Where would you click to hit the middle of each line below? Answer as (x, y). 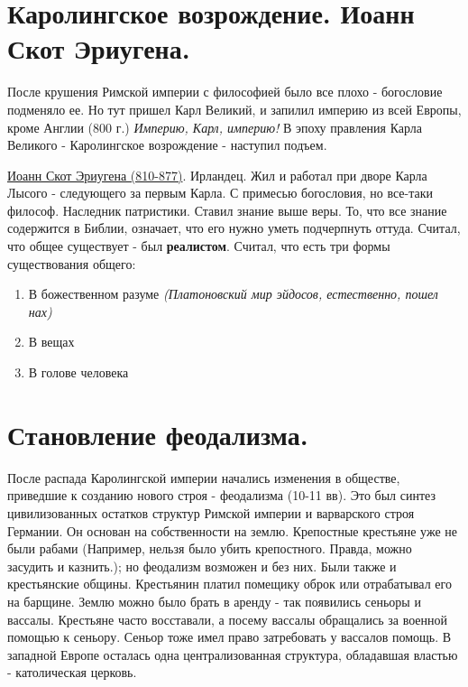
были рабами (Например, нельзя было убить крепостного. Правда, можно (210, 548)
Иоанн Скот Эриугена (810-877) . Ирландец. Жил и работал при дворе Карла (217, 175)
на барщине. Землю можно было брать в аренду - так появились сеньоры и (214, 601)
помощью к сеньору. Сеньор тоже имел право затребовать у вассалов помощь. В (229, 637)
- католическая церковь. (72, 672)
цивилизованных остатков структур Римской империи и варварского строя (211, 512)
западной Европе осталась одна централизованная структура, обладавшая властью (233, 654)
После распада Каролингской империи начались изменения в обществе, (204, 477)
